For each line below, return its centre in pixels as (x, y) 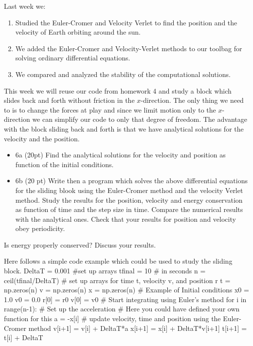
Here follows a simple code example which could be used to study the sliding (118, 261)
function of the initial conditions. (64, 164)
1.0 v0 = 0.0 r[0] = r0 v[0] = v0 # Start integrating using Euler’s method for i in (125, 299)
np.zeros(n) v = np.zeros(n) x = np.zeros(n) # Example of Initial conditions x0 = (126, 290)
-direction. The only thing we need (192, 100)
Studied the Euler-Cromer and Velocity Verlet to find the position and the (126, 22)
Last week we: (25, 6)
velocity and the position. (42, 138)
